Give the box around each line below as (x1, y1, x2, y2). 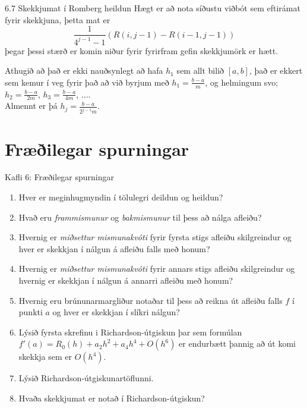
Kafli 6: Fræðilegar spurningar (5, 171, 115, 183)
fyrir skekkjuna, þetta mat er (5, 13, 110, 26)
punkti (18, 306, 43, 318)
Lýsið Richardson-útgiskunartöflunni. (18, 372, 154, 384)
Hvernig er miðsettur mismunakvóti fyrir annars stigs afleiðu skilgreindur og (18, 262, 295, 275)
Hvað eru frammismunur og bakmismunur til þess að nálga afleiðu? (18, 211, 262, 223)
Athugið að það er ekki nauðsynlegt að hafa (5, 64, 163, 77)
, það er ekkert (249, 64, 303, 77)
